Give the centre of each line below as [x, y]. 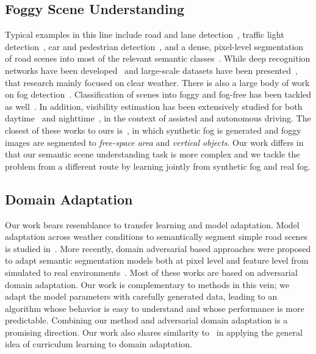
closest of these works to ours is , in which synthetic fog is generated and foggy [153, 130]
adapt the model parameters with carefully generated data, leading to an [141, 296]
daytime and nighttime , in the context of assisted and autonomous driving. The [158, 118]
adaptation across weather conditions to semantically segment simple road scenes [156, 237]
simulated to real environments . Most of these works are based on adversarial [151, 272]
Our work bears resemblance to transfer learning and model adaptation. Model [152, 224]
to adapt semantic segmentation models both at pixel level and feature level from [157, 260]
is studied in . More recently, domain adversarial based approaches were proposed [158, 248]
